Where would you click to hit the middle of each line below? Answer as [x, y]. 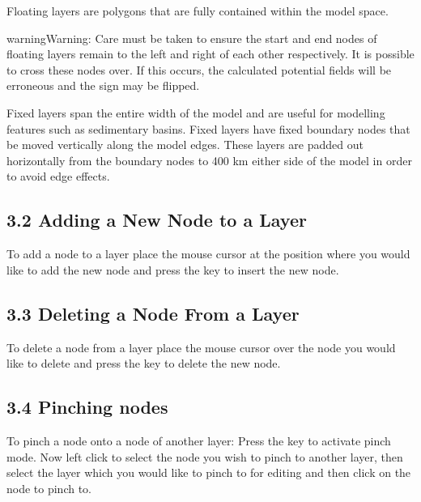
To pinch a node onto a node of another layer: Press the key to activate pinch [199, 440]
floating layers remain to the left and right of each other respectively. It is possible [210, 54]
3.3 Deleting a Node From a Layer [153, 313]
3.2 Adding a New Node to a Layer [157, 220]
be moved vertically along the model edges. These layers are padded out [185, 145]
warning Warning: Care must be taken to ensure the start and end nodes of [192, 38]
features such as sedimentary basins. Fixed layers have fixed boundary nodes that [208, 128]
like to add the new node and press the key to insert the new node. [173, 269]
